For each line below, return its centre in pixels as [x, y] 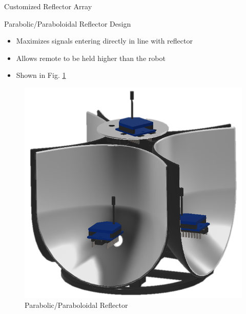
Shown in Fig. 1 [41, 75]
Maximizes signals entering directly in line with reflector [104, 41]
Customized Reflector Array [48, 6]
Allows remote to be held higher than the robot [91, 58]
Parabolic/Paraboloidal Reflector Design [68, 23]
